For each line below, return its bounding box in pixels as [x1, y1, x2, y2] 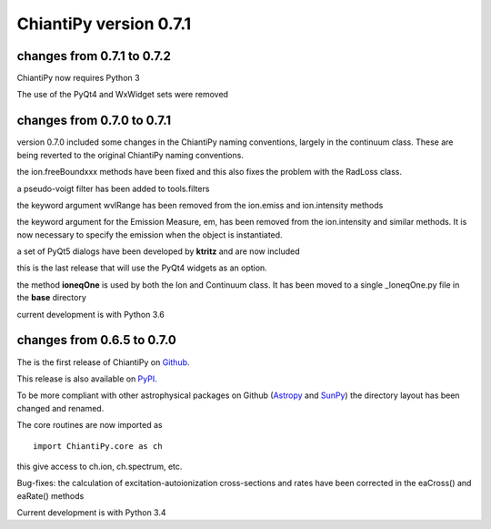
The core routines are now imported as [16, 420, 163, 431]
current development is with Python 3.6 [16, 309, 165, 320]
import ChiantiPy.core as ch [33, 441, 163, 451]
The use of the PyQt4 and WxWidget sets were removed [16, 89, 229, 100]
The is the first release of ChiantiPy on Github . [16, 356, 190, 368]
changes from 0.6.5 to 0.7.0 [16, 332, 177, 348]
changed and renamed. [16, 402, 105, 413]
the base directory [16, 292, 86, 303]
